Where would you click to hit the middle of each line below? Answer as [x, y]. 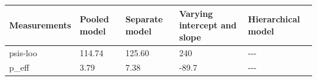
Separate [144, 19]
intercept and [208, 25]
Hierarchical [274, 19]
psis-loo [23, 52]
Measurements [40, 25]
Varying [196, 13]
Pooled [94, 19]
